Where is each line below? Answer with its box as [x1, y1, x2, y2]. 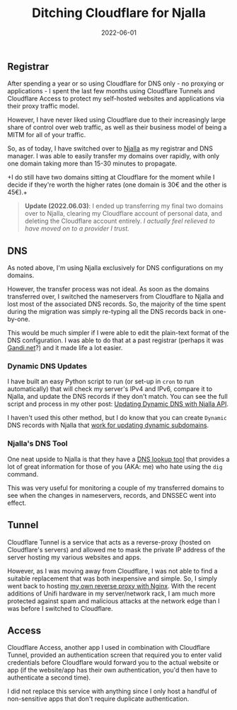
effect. [7, 499, 27, 507]
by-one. [7, 315, 30, 323]
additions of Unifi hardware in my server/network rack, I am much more [7, 589, 216, 598]
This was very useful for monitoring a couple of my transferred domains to [7, 483, 224, 492]
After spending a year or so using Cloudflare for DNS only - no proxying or [7, 79, 224, 88]
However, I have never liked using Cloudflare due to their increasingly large [7, 115, 226, 124]
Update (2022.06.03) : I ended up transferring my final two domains [24, 202, 224, 210]
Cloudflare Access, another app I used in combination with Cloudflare [7, 644, 210, 652]
